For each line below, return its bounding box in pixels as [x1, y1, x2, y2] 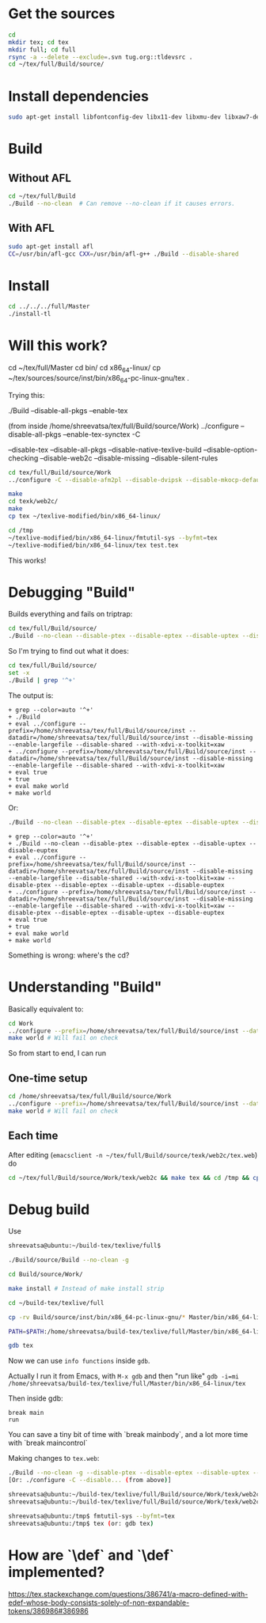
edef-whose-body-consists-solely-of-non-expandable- [8, 1598, 190, 1607]
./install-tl [8, 310, 51, 318]
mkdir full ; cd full [8, 45, 77, 54]
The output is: [8, 690, 54, 700]
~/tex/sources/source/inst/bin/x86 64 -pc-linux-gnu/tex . [8, 373, 190, 385]
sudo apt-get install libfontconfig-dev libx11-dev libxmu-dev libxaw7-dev [8, 113, 264, 121]
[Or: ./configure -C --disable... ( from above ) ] [8, 1477, 172, 1485]
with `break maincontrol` [8, 1438, 88, 1448]
